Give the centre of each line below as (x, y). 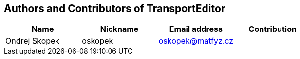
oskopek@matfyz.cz (196, 41)
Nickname (119, 29)
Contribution (272, 29)
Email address (196, 29)
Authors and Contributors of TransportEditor (115, 8)
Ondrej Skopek (33, 41)
